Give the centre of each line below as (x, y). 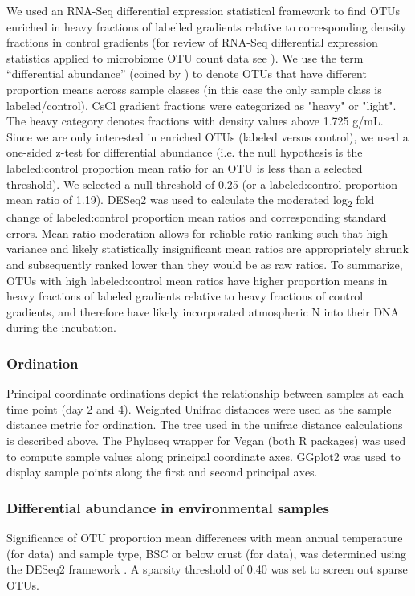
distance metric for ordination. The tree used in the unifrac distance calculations (205, 425)
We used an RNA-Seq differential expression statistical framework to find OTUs (203, 10)
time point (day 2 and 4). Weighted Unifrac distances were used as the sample (199, 408)
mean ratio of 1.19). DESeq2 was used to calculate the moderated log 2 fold (191, 200)
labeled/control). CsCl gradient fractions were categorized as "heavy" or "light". (201, 105)
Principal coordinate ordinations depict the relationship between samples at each (205, 393)
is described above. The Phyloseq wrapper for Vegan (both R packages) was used (206, 440)
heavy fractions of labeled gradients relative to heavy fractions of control (185, 296)
